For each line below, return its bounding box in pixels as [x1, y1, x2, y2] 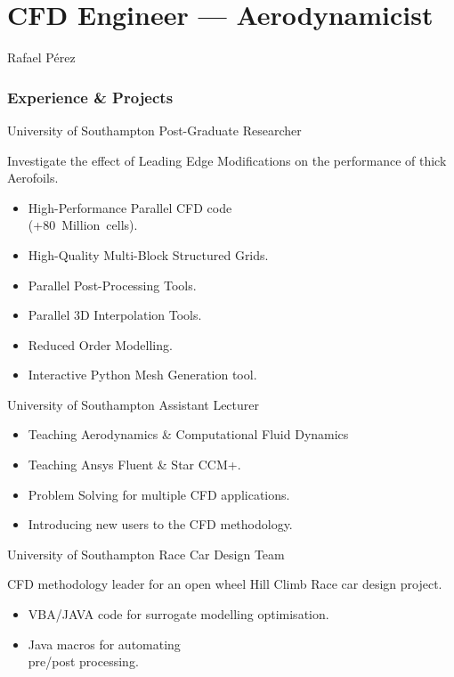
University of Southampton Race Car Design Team [7, 544, 285, 563]
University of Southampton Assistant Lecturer [7, 395, 259, 413]
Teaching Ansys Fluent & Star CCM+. [28, 455, 241, 474]
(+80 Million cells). [28, 216, 138, 234]
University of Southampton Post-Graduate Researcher [7, 120, 302, 139]
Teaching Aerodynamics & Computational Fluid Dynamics [28, 425, 349, 444]
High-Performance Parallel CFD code [28, 198, 232, 216]
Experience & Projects [7, 86, 174, 108]
